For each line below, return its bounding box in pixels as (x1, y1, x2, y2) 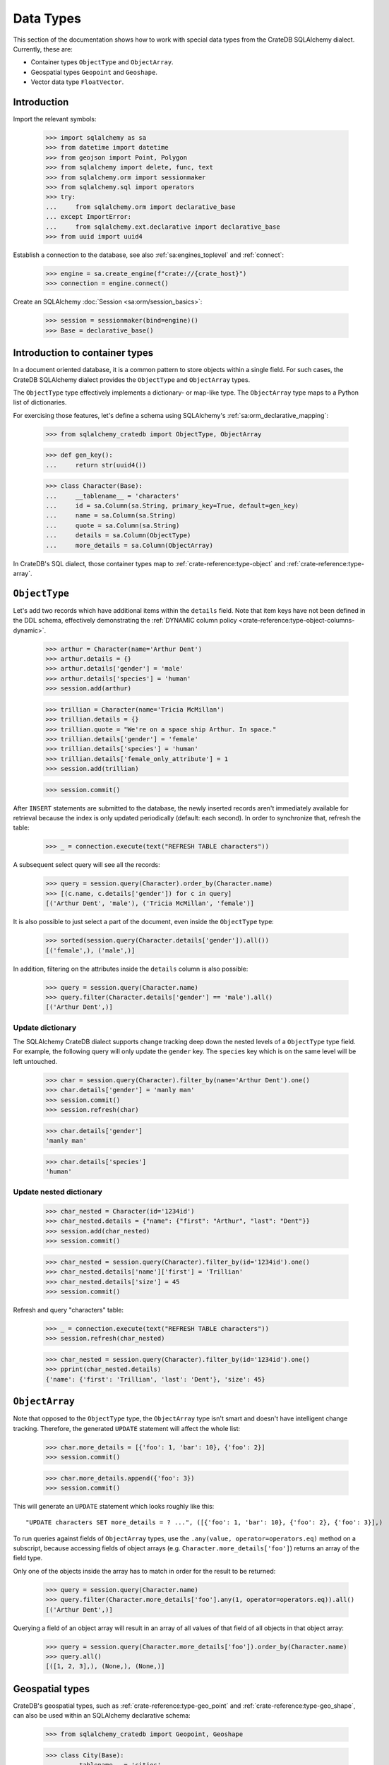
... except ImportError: (45, 213, 132, 221)
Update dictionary (13, 1022, 77, 1032)
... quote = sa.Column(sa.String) (45, 521, 180, 529)
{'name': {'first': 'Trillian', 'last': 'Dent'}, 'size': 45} (45, 1375, 265, 1383)
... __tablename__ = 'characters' (45, 491, 180, 500)
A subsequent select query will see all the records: (13, 861, 160, 869)
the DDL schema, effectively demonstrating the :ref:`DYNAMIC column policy (13, 616, 237, 625)
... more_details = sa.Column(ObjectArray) (45, 541, 213, 549)
